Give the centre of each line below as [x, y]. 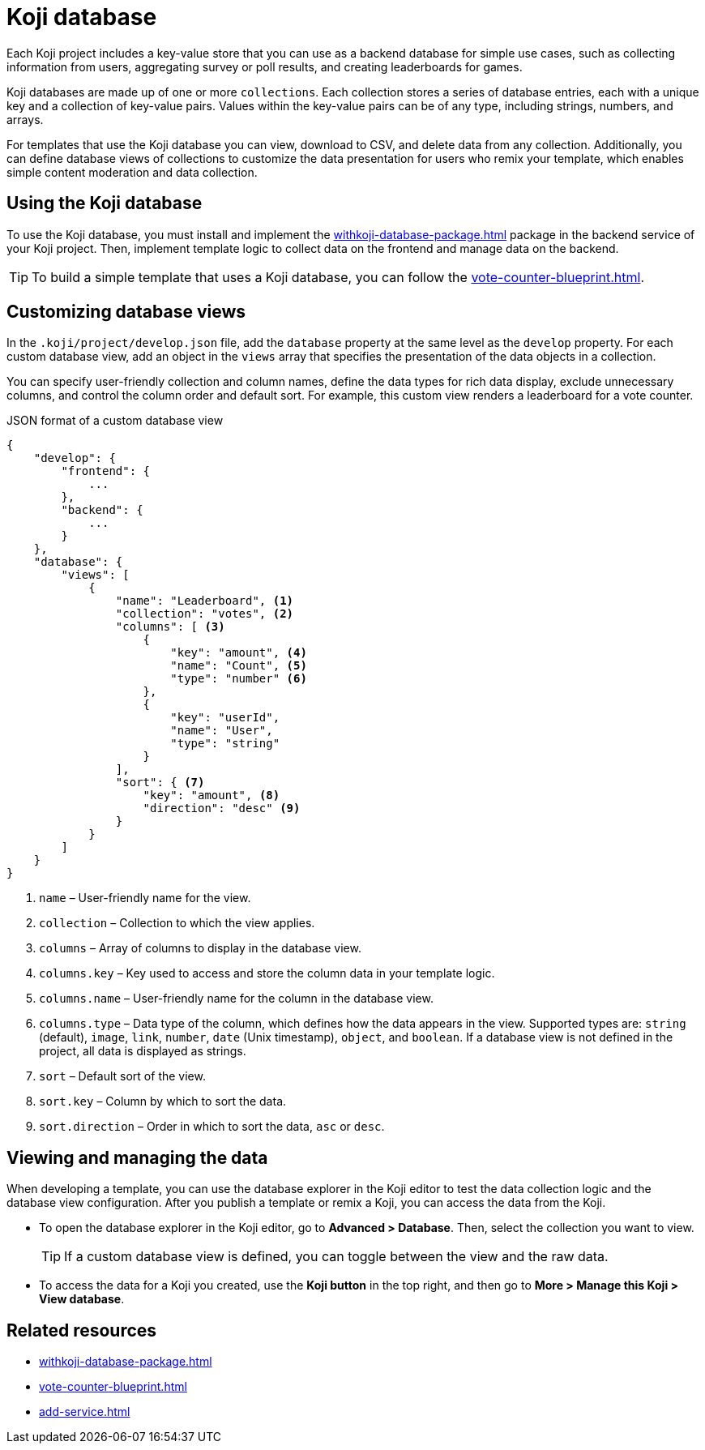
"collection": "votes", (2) [205, 614]
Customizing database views [126, 312]
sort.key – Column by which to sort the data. [163, 1101]
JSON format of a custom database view [115, 421]
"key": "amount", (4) [239, 653]
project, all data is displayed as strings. [143, 1051]
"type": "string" [225, 744]
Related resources [82, 1330]
